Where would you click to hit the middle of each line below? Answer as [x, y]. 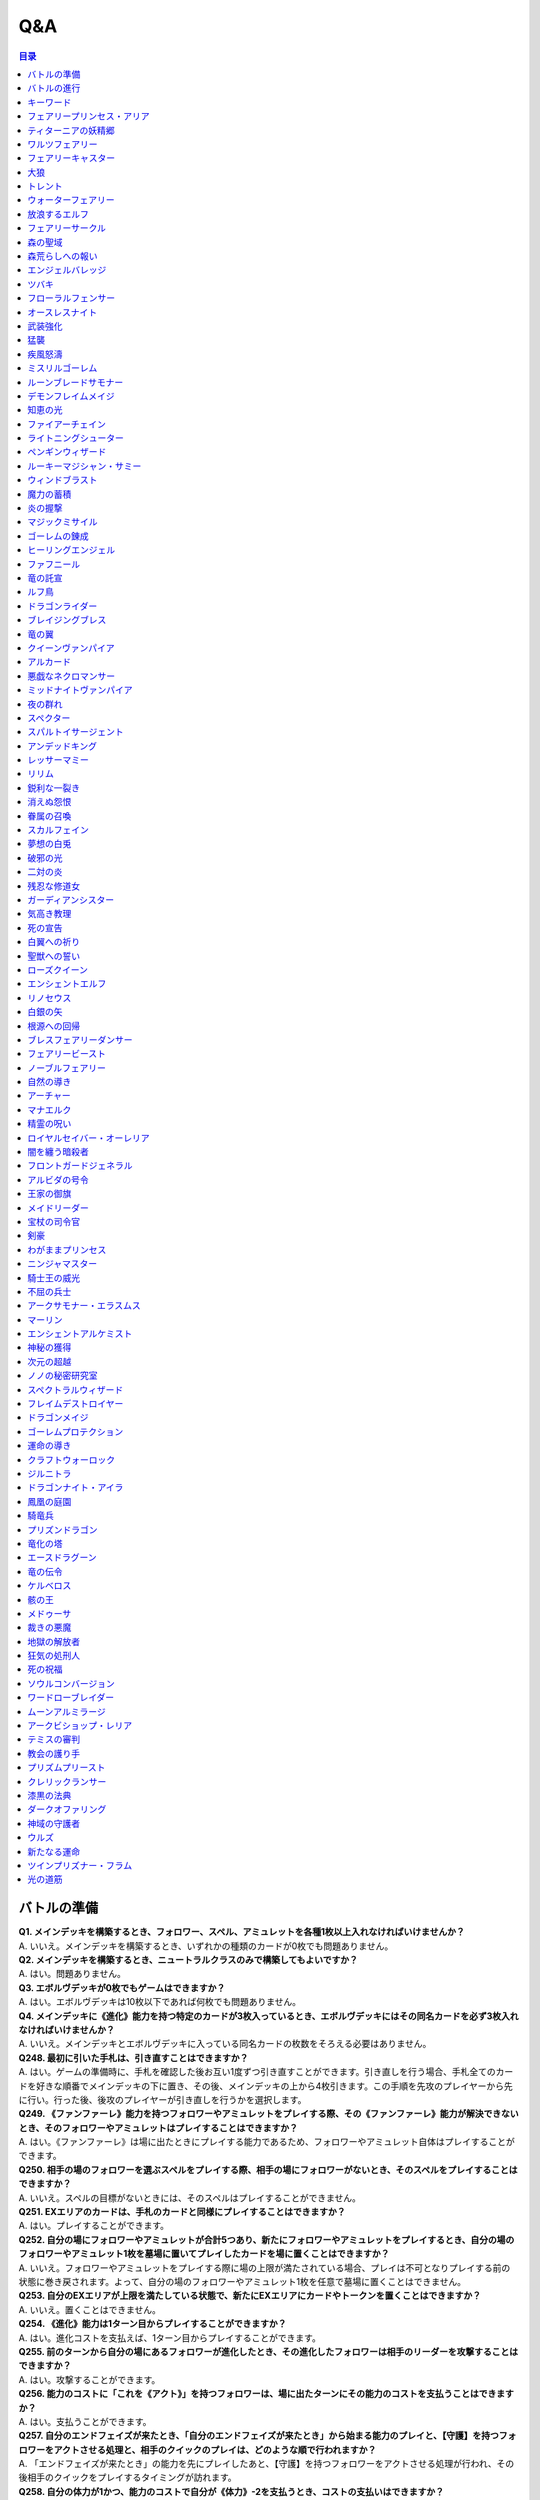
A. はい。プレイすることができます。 [94, 2226]
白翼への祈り [53, 942]
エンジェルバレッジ [67, 270]
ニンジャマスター [62, 1264]
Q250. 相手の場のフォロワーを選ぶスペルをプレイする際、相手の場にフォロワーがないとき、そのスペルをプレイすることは [268, 2169]
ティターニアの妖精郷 [71, 130]
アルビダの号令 [58, 1179]
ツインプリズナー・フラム [80, 1865]
